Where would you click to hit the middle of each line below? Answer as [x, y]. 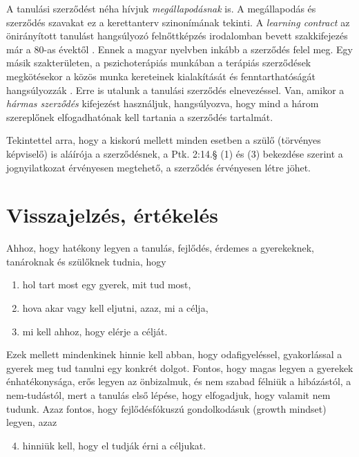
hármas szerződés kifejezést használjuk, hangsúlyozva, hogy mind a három [163, 103]
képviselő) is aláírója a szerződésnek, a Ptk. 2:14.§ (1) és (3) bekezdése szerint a [175, 153]
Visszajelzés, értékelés [113, 215]
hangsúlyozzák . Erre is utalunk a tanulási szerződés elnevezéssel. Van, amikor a [175, 90]
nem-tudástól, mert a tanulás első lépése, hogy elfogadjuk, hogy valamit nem [168, 395]
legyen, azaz [32, 422]
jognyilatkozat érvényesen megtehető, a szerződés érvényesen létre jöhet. [158, 167]
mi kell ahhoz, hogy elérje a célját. [95, 331]
